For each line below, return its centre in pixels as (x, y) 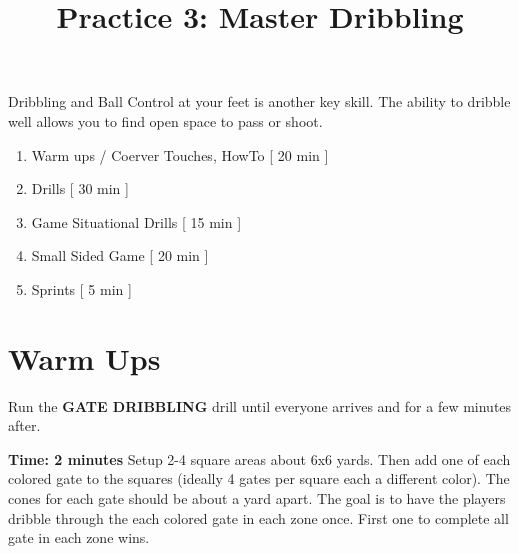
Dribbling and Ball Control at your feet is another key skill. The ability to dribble (259, 101)
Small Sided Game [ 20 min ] (120, 255)
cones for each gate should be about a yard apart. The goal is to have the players (257, 498)
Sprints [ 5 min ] (81, 288)
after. (24, 425)
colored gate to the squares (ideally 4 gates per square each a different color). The (259, 478)
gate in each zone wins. (79, 537)
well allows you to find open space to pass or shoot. (165, 120)
